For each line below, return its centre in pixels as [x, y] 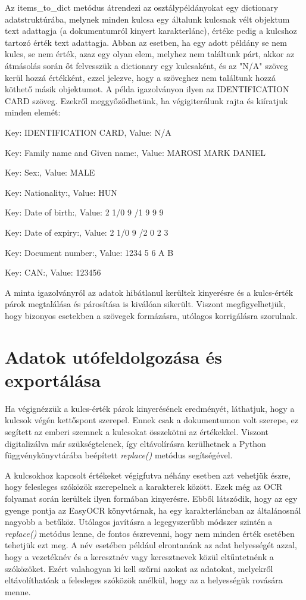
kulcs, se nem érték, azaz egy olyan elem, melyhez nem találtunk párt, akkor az [150, 54]
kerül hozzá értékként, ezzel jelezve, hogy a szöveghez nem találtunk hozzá [140, 77]
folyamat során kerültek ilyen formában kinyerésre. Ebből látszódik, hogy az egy [151, 498]
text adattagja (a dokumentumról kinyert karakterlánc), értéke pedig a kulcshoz [151, 31]
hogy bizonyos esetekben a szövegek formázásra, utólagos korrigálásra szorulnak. [151, 315]
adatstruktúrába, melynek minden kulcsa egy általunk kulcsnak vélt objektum [147, 19]
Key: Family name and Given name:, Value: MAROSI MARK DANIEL [135, 152]
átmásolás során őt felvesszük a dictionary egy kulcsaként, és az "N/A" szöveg [146, 65]
